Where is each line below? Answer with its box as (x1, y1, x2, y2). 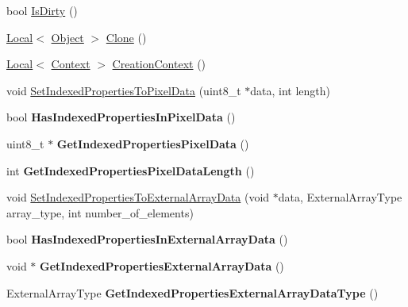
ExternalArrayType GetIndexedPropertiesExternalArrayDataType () (6, 284, 379, 301)
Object (51, 29, 84, 45)
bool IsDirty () (6, 2, 78, 18)
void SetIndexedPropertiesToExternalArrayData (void (6, 189, 270, 205)
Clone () (106, 29, 147, 45)
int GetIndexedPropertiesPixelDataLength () (6, 162, 255, 178)
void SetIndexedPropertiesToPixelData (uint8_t (6, 82, 241, 98)
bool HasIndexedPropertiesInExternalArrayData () (6, 231, 288, 248)
